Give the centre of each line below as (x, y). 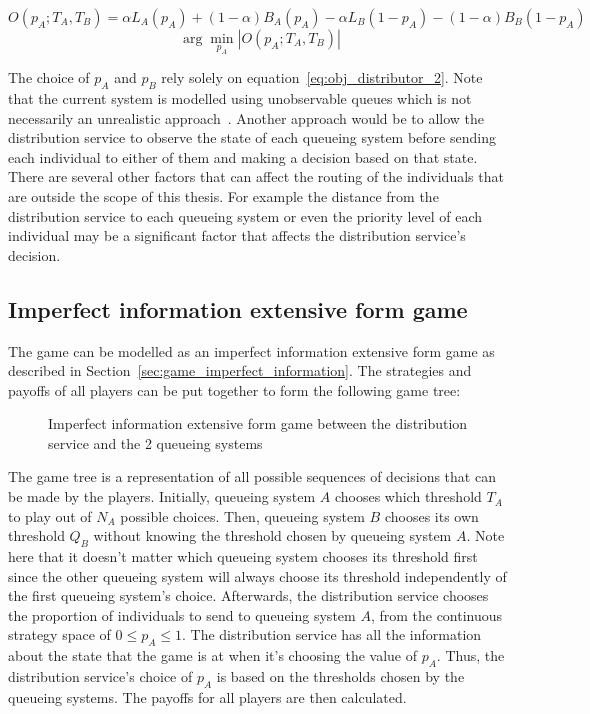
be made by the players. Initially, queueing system (162, 496)
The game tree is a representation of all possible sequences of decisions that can (252, 476)
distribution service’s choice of (100, 676)
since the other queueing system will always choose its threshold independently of (257, 575)
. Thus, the (470, 655)
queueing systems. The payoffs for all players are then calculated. (207, 696)
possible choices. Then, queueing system (242, 515)
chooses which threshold (408, 496)
